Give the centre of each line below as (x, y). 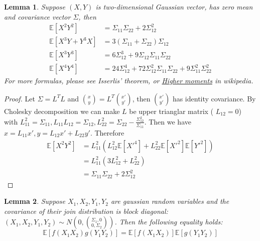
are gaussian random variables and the (170, 201)
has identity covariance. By (214, 98)
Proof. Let (20, 98)
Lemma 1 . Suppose (35, 7)
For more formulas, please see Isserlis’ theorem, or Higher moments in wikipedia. (129, 81)
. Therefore (107, 133)
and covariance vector (37, 16)
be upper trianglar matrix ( (171, 111)
